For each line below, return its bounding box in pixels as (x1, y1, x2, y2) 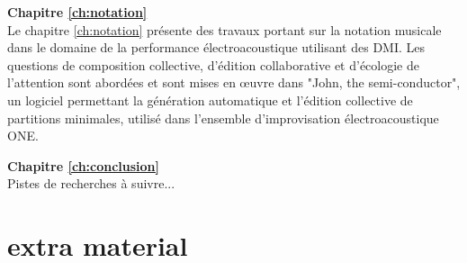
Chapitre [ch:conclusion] (7, 156, 160, 175)
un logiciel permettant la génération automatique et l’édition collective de (7, 90, 413, 109)
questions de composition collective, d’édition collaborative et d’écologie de (7, 55, 419, 74)
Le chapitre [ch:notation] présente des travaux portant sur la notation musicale (7, 20, 442, 39)
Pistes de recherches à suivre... (7, 174, 175, 193)
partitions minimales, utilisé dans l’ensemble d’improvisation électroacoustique (7, 108, 439, 127)
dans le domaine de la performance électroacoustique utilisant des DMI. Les (7, 38, 426, 57)
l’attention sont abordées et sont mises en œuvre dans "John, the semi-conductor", (7, 73, 461, 92)
